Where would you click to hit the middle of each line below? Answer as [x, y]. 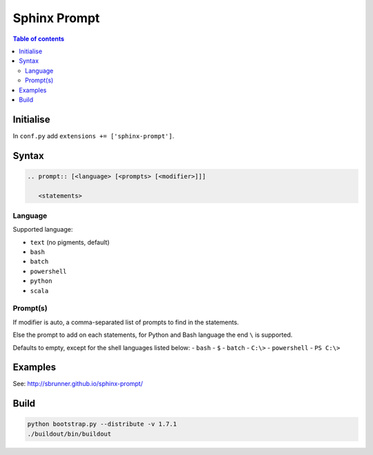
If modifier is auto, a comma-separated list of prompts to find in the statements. [126, 322]
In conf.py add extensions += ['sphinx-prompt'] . [94, 136]
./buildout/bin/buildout [69, 434]
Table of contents [39, 39]
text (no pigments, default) [70, 242]
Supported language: [43, 230]
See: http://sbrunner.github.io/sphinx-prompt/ [78, 384]
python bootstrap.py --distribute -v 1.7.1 [102, 424]
